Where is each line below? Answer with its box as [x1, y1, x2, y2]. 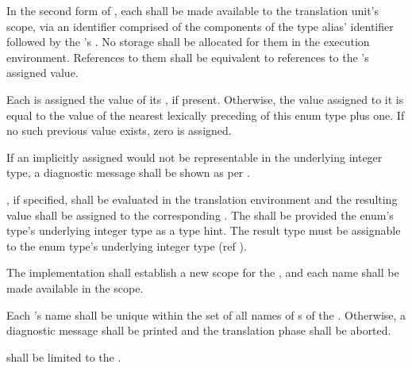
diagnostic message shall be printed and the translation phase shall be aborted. [6, 322, 391, 339]
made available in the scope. [6, 279, 144, 296]
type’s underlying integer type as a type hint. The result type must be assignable [6, 222, 401, 239]
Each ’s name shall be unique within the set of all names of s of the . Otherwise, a [6, 306, 406, 323]
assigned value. [6, 64, 79, 81]
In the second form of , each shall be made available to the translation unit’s [6, 2, 379, 18]
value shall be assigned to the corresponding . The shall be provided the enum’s [6, 206, 394, 223]
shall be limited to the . [6, 348, 121, 365]
